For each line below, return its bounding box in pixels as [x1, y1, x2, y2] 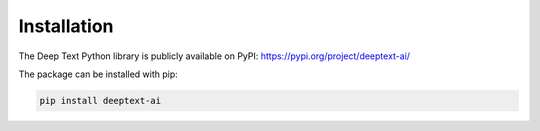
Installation [18, 15, 114, 37]
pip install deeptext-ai [39, 95, 162, 106]
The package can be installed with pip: [18, 68, 179, 80]
